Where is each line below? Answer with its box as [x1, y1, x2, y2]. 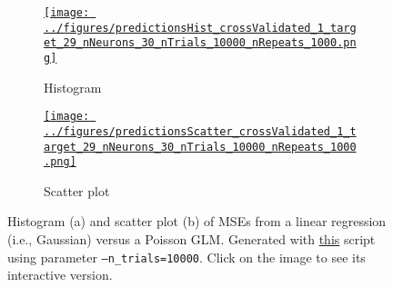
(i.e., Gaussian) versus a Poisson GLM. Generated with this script [7, 230, 376, 249]
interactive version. [7, 265, 113, 284]
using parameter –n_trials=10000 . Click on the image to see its [7, 247, 366, 266]
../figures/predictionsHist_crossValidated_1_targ [44, 21, 357, 35]
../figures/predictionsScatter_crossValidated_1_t [44, 124, 357, 138]
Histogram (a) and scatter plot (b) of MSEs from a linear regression [7, 212, 387, 231]
